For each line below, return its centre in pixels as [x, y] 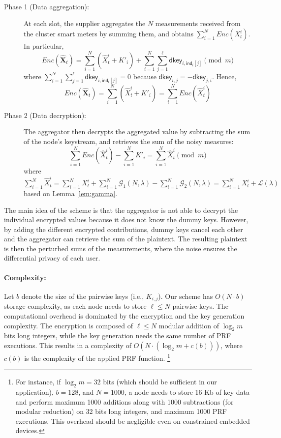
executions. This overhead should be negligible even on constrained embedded [133, 421]
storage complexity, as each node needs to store [75, 306]
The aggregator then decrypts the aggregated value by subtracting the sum [137, 131]
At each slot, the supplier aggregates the [85, 23]
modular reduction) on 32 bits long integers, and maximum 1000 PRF [121, 411]
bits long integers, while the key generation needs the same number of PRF [118, 336]
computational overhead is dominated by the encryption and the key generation [124, 315]
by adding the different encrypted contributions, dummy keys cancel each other [124, 229]
